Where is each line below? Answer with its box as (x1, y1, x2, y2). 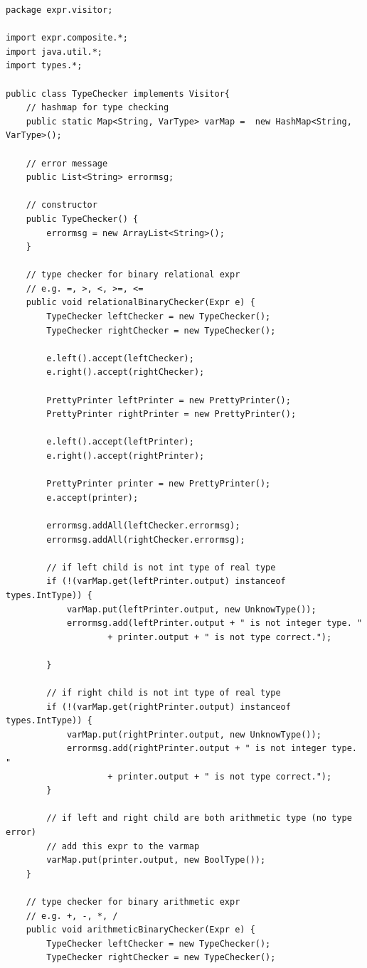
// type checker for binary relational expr (26, 270, 240, 280)
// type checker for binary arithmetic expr (26, 897, 240, 907)
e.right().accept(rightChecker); (46, 367, 205, 378)
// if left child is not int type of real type (46, 562, 276, 573)
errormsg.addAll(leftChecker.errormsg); (46, 520, 240, 531)
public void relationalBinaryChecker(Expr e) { (26, 297, 255, 308)
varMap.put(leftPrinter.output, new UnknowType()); (66, 604, 317, 615)
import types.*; (6, 60, 83, 71)
